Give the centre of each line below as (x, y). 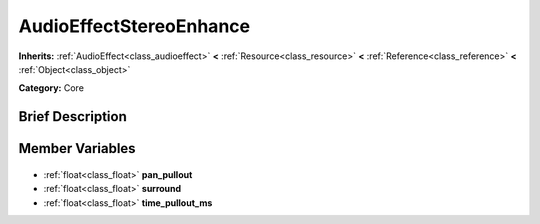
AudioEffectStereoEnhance (134, 26)
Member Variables (77, 148)
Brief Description (72, 116)
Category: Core (51, 88)
